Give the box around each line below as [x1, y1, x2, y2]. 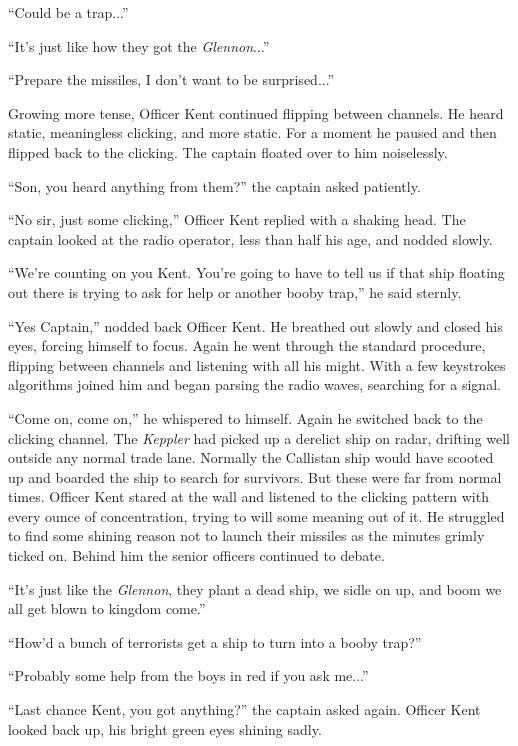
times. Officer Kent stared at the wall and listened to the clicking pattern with [8, 486, 489, 507]
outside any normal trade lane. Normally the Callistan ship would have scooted [8, 447, 494, 468]
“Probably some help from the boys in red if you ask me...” [8, 665, 369, 686]
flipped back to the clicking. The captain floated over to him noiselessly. [8, 141, 448, 162]
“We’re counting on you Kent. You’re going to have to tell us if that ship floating [8, 262, 505, 283]
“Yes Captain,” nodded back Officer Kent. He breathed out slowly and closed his [8, 315, 503, 336]
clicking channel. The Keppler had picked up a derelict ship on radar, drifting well [8, 427, 511, 448]
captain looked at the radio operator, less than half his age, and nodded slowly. [8, 228, 493, 249]
